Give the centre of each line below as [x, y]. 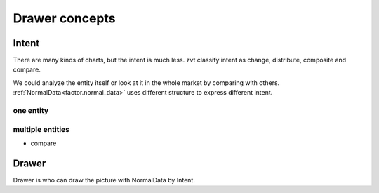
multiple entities [41, 129]
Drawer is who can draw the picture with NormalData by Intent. [104, 180]
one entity [31, 111]
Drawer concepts [64, 18]
